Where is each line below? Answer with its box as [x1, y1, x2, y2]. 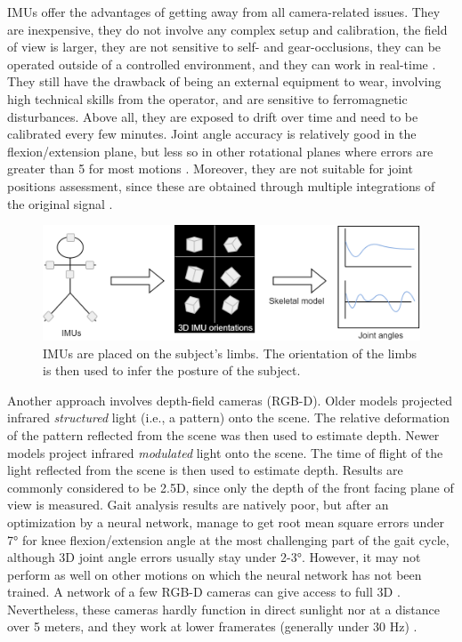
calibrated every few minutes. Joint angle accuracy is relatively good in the [7, 124, 417, 143]
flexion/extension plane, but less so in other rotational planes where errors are [7, 141, 434, 160]
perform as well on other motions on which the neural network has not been [7, 565, 422, 583]
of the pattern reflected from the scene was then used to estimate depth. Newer [7, 425, 440, 444]
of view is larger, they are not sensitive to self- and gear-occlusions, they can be [7, 37, 442, 56]
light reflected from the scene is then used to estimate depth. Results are [7, 461, 403, 479]
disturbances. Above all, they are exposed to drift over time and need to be [7, 107, 418, 125]
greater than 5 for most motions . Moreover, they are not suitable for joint [7, 159, 413, 178]
